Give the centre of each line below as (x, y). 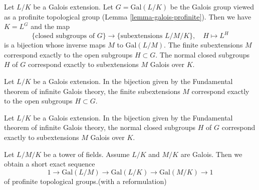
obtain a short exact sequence (50, 164)
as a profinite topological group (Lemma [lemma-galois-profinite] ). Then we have (128, 16)
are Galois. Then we (211, 154)
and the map (50, 26)
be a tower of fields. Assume (86, 154)
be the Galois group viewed (212, 6)
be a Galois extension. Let (73, 6)
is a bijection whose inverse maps (55, 45)
